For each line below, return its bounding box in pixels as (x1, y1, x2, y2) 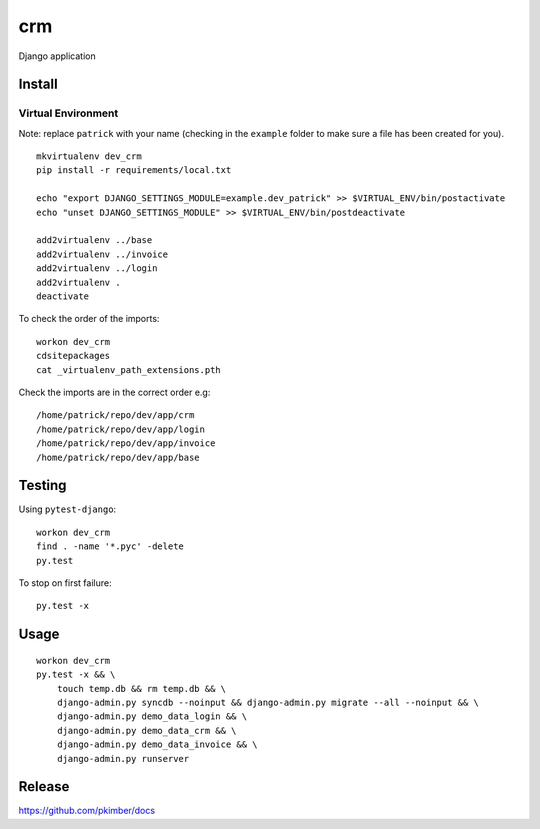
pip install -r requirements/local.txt (36, 165, 232, 176)
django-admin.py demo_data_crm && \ (56, 725, 237, 736)
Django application (18, 50, 96, 62)
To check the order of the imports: (18, 313, 160, 325)
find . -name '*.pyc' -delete (36, 541, 185, 552)
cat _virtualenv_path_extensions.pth (36, 364, 222, 375)
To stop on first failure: (18, 576, 112, 589)
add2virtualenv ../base (36, 235, 153, 246)
